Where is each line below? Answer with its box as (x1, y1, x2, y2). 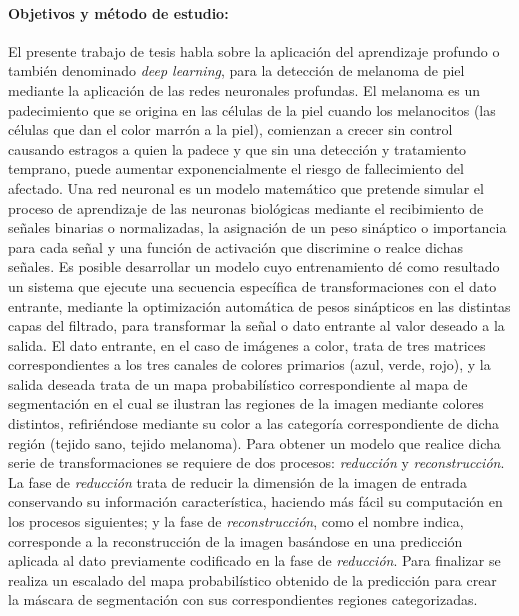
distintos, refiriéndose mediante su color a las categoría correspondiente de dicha (8, 413, 500, 434)
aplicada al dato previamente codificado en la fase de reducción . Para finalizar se (8, 550, 501, 571)
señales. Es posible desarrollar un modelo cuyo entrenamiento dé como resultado (8, 256, 500, 277)
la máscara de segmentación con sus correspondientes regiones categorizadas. (8, 589, 478, 610)
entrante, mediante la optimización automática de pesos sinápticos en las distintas (8, 295, 511, 316)
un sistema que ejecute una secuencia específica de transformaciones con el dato (8, 275, 497, 296)
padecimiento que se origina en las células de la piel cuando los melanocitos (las (8, 99, 496, 120)
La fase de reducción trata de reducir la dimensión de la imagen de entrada (8, 471, 467, 492)
